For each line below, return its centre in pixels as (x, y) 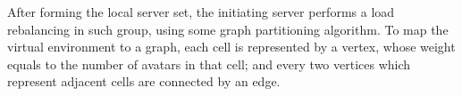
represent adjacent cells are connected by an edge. (144, 81)
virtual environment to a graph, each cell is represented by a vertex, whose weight (231, 47)
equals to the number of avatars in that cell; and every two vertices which (209, 64)
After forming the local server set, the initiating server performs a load (201, 12)
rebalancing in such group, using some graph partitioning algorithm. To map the (228, 29)
